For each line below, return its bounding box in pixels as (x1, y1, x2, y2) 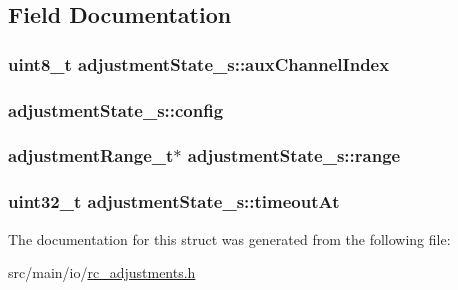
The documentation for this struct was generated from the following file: (8, 228, 451, 249)
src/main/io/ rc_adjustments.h (8, 262, 196, 283)
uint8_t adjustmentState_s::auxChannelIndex (8, 51, 390, 76)
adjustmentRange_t (8, 143, 174, 168)
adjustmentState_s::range (187, 143, 401, 168)
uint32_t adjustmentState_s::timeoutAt (8, 189, 340, 214)
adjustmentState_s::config (8, 97, 224, 122)
